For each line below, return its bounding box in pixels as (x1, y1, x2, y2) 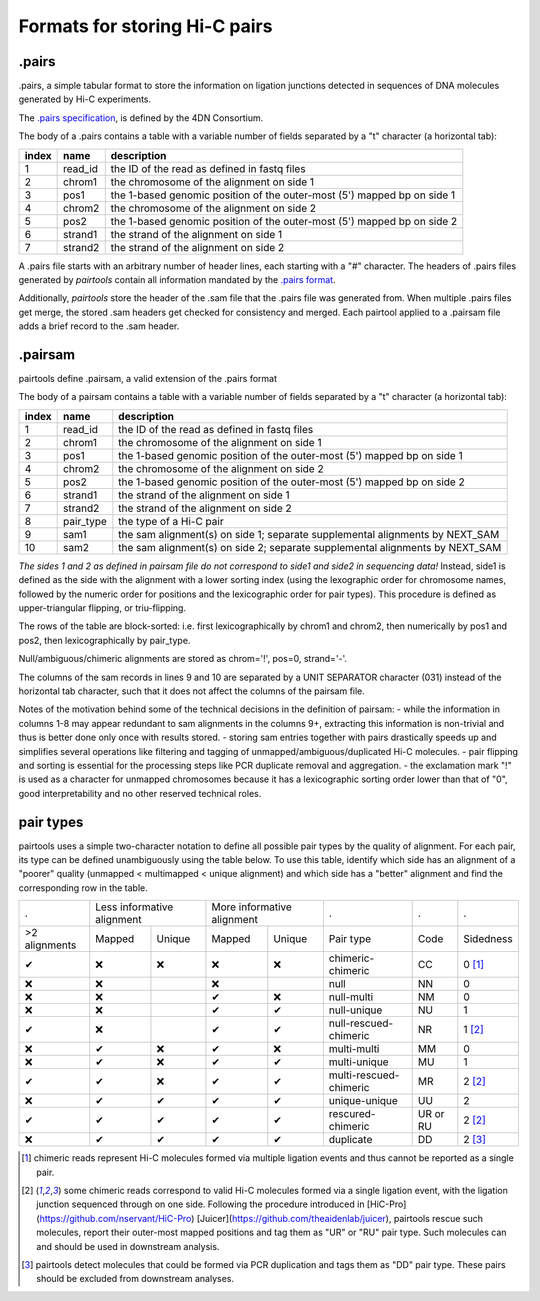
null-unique (328, 1003, 383, 1017)
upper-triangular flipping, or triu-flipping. (18, 602, 187, 614)
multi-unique (328, 1055, 389, 1069)
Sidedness (463, 932, 514, 946)
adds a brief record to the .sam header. (18, 320, 180, 332)
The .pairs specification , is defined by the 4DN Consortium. (18, 111, 264, 124)
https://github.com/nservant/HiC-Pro (39, 1212, 192, 1224)
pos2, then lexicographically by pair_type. (18, 634, 191, 646)
